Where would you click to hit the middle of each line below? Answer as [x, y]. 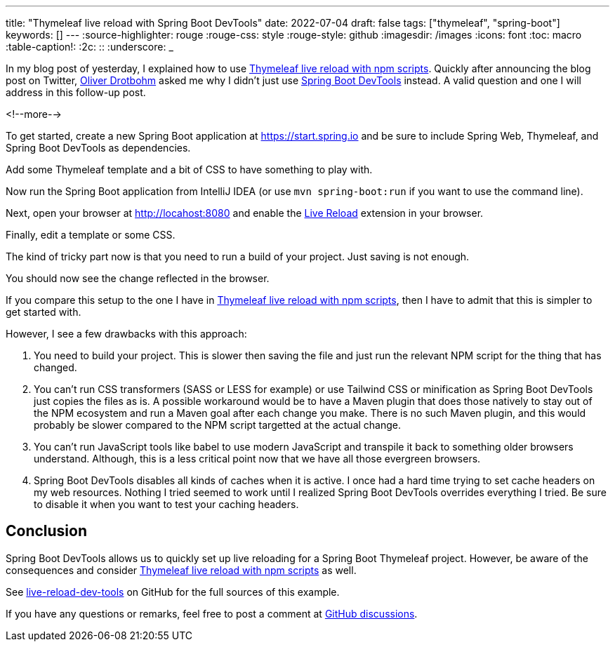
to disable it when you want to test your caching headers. [166, 504]
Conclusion [47, 531]
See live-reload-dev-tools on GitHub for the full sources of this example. [173, 592]
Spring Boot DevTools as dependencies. [98, 148]
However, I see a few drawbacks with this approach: [126, 334]
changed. [55, 367]
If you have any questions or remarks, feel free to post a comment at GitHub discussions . [212, 613]
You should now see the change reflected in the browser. [138, 278]
